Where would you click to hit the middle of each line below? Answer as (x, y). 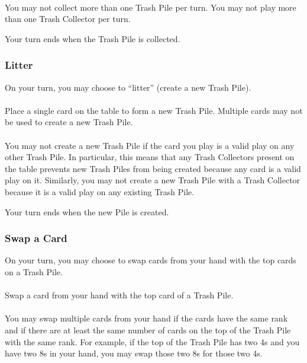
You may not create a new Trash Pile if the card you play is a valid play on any (150, 145)
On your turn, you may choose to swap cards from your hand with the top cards (151, 260)
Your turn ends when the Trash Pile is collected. (93, 38)
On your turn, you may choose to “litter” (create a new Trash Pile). (128, 87)
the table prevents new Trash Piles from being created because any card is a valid (153, 168)
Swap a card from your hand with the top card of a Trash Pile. (119, 295)
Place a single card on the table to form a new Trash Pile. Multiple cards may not (154, 110)
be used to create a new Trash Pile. (69, 122)
